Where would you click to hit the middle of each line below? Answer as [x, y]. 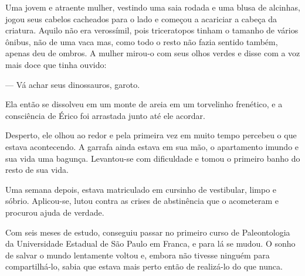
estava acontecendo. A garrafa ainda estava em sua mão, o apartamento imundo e [152, 146]
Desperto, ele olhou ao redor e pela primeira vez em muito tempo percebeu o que [151, 135]
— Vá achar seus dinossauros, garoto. [73, 84]
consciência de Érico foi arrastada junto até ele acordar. [105, 115]
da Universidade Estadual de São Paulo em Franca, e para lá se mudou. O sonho [150, 243]
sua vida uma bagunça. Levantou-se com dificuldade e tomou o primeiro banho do [153, 158]
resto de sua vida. [37, 170]
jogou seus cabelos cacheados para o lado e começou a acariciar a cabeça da [141, 18]
